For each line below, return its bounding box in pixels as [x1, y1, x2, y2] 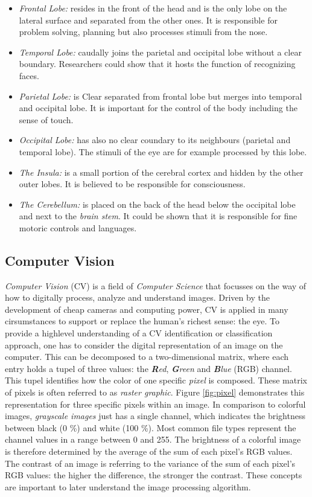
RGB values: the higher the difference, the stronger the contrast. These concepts [5, 469, 302, 481]
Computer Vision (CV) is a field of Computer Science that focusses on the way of [5, 279, 307, 292]
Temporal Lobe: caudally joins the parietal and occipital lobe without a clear [19, 45, 302, 58]
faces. [19, 69, 39, 82]
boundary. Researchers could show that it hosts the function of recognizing [19, 57, 296, 70]
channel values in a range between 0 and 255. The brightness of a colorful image [5, 433, 301, 446]
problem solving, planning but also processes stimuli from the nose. [19, 25, 268, 38]
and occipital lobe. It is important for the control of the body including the [19, 101, 298, 114]
